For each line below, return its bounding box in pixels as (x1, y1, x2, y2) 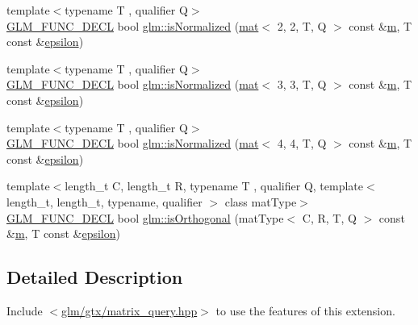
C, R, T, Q (302, 209, 357, 226)
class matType (224, 193, 297, 210)
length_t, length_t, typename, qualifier (6, 193, 203, 210)
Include (6, 302, 43, 319)
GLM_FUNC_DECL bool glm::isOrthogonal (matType (6, 209, 284, 226)
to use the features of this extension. (215, 302, 395, 319)
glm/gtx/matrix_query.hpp (61, 302, 198, 319)
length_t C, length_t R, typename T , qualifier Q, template (65, 177, 364, 194)
